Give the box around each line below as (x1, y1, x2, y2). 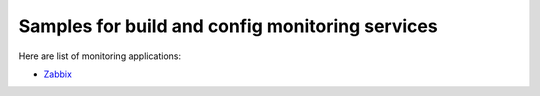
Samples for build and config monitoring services (18, 15, 439, 37)
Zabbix (43, 68, 72, 80)
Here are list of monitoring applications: (18, 50, 182, 62)
